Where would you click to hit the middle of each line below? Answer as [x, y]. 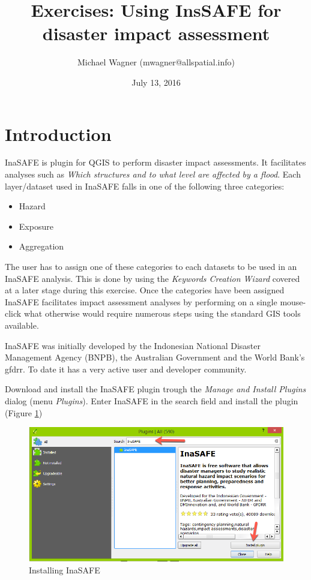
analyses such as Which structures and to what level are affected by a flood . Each [153, 174]
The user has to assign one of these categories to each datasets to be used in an [151, 266]
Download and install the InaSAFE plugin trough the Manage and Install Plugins [155, 389]
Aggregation [41, 246]
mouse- [293, 301]
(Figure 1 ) [24, 412]
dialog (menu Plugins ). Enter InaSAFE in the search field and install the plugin [152, 400]
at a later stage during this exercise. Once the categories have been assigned [145, 290]
